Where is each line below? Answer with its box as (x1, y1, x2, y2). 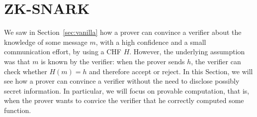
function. (4, 105, 31, 115)
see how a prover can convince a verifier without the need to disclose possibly (4, 76, 240, 86)
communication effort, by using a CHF (4, 46, 121, 57)
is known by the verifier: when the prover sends (41, 56, 185, 66)
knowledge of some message (4, 36, 87, 47)
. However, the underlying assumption (129, 46, 245, 57)
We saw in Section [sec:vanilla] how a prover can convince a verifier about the (4, 27, 242, 37)
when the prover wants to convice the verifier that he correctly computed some (4, 95, 244, 106)
